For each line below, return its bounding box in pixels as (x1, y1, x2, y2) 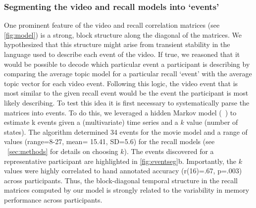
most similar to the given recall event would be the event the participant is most (4, 88, 249, 98)
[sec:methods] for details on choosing (7, 146, 118, 156)
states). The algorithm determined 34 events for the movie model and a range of (4, 126, 248, 137)
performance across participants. (4, 194, 102, 205)
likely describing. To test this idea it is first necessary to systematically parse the (4, 97, 250, 107)
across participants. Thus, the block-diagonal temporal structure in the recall (4, 175, 238, 185)
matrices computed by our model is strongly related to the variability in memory (4, 185, 250, 195)
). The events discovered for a (124, 146, 214, 156)
